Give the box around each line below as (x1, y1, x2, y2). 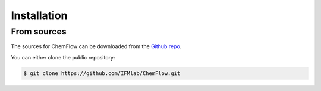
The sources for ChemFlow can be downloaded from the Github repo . (11, 43, 182, 50)
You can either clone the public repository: (11, 54, 115, 61)
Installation (11, 9, 68, 22)
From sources (11, 26, 67, 37)
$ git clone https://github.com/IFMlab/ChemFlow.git (23, 70, 181, 77)
